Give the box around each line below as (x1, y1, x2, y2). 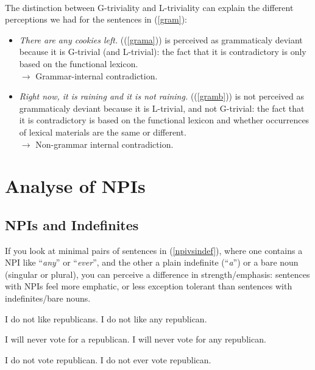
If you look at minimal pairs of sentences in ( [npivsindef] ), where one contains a (5, 244, 303, 256)
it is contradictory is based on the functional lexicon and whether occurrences (19, 114, 310, 126)
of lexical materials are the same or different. (19, 125, 186, 138)
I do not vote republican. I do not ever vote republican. (5, 353, 211, 366)
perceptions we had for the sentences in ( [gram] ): (5, 13, 188, 26)
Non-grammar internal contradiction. (35, 137, 174, 150)
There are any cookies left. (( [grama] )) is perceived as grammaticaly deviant (19, 33, 303, 46)
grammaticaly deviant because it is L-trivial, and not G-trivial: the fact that (19, 101, 305, 114)
